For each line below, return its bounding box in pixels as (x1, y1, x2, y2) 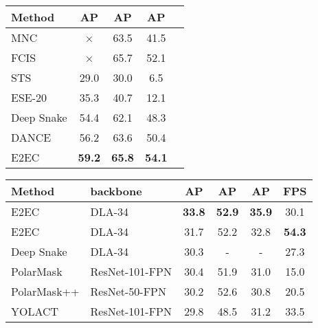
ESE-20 (11, 89, 47, 105)
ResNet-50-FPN (90, 283, 167, 299)
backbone (90, 183, 142, 199)
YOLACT (11, 303, 59, 319)
